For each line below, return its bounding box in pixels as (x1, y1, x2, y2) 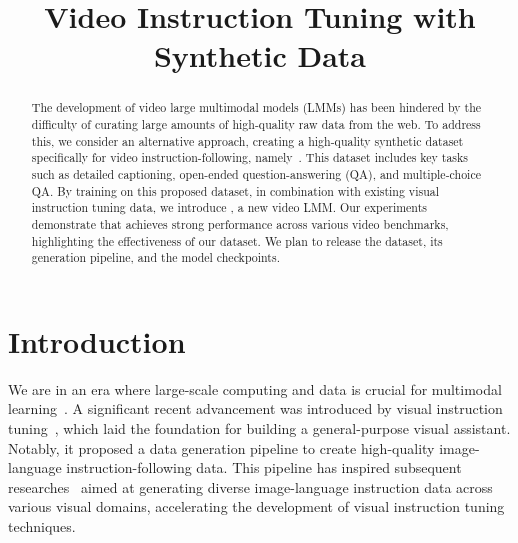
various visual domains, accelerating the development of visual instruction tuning (8, 496, 505, 517)
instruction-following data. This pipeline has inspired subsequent (66, 457, 462, 478)
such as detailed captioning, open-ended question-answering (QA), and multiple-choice (31, 165, 481, 182)
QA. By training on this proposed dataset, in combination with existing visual (31, 182, 439, 199)
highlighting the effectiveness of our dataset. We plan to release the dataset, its (31, 232, 443, 249)
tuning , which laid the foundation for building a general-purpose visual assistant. (8, 418, 511, 439)
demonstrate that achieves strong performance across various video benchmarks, (31, 215, 449, 232)
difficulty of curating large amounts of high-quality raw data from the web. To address (31, 116, 481, 133)
